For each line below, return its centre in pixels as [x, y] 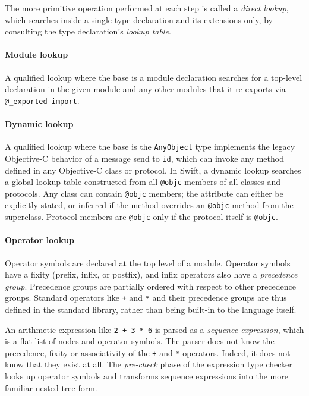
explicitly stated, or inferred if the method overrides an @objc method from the [149, 205]
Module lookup [37, 54]
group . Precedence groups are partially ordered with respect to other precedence [150, 286]
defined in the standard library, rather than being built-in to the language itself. [151, 309]
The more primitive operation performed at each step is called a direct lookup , [147, 8]
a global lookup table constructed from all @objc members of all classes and [143, 182]
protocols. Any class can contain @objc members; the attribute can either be [144, 193]
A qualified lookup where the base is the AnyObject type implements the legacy [150, 147]
